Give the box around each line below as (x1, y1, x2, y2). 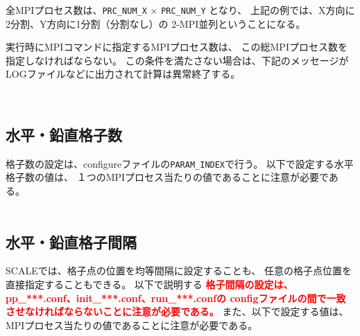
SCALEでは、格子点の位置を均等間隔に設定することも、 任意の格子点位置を (6, 263, 352, 278)
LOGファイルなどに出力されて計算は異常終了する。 (6, 67, 241, 81)
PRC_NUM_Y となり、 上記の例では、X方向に (161, 3, 355, 17)
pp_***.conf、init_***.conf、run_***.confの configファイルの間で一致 (6, 290, 346, 305)
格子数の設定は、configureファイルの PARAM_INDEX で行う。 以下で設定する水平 (6, 156, 354, 170)
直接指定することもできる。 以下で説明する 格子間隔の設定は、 (6, 277, 293, 292)
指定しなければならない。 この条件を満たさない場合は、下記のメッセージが (6, 53, 349, 67)
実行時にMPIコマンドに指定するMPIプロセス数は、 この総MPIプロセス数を (6, 39, 348, 54)
